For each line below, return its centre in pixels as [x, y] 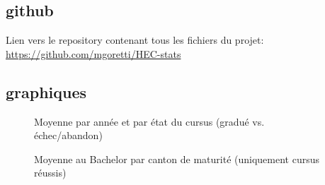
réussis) [50, 173]
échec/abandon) [68, 135]
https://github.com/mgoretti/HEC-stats [93, 53]
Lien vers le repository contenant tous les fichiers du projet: [135, 40]
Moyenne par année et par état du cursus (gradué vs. [149, 121]
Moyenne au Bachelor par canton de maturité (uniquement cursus [177, 159]
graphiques [46, 91]
